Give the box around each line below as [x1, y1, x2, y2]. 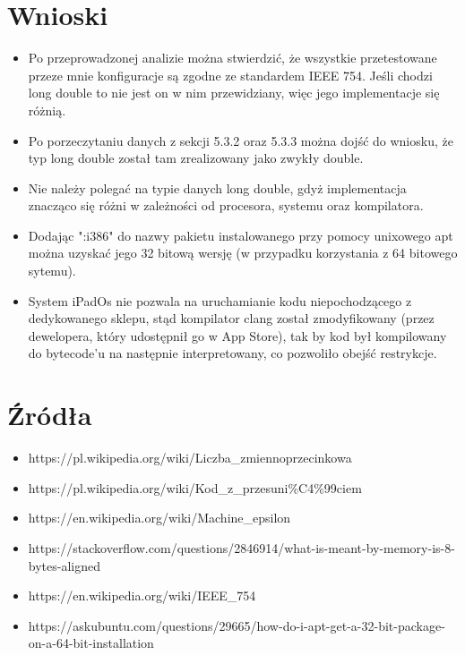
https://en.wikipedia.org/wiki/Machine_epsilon [28, 508, 291, 527]
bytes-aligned [28, 556, 100, 574]
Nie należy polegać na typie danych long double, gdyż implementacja [28, 178, 407, 197]
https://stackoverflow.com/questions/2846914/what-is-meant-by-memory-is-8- [28, 538, 455, 557]
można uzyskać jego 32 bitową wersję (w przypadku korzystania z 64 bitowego [28, 243, 458, 262]
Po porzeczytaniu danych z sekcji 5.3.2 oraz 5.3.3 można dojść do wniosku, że [28, 131, 453, 149]
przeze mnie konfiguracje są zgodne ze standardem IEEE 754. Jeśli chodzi [28, 65, 433, 84]
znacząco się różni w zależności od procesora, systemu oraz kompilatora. [28, 196, 424, 215]
